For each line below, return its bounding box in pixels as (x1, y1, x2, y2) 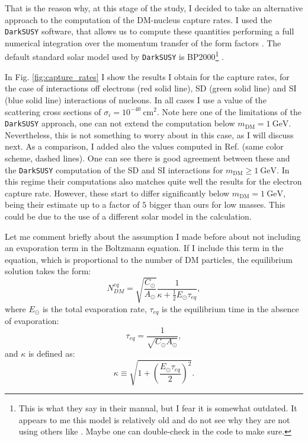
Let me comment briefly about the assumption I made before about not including (5, 230, 301, 242)
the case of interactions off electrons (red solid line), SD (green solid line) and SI (5, 82, 297, 94)
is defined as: (28, 347, 75, 360)
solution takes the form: (5, 265, 91, 277)
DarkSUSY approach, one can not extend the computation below (5, 117, 235, 129)
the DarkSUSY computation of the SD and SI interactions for (5, 163, 223, 176)
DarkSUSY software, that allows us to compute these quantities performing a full (5, 25, 294, 37)
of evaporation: (5, 314, 59, 326)
